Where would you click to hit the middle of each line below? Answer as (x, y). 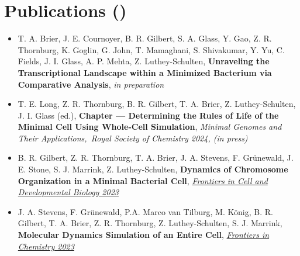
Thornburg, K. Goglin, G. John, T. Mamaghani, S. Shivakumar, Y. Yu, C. (151, 49)
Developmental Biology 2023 (68, 192)
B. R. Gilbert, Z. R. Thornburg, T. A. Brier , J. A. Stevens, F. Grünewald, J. (156, 158)
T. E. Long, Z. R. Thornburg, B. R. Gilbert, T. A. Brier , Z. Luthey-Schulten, (157, 104)
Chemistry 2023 (46, 246)
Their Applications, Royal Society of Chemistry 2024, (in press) (133, 138)
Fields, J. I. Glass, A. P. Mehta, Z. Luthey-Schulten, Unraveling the (144, 61)
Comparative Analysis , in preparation (91, 84)
